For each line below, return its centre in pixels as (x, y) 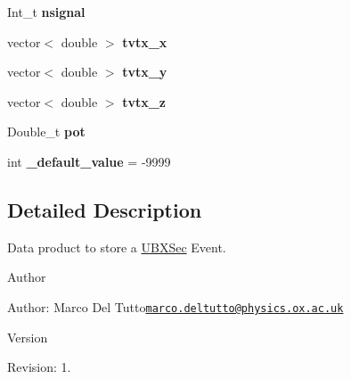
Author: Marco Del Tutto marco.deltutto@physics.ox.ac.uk (175, 306)
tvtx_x (145, 41)
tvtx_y (145, 72)
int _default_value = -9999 (89, 161)
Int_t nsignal (46, 12)
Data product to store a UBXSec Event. (117, 247)
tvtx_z (144, 101)
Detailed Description (105, 209)
